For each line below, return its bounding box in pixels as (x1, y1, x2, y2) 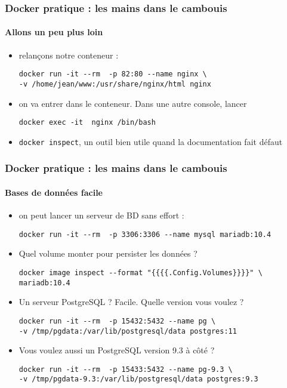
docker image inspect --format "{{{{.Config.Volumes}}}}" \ (18, 268, 263, 277)
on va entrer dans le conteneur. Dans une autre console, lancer (18, 97, 247, 109)
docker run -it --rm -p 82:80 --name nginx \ (18, 70, 207, 79)
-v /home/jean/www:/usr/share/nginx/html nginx (18, 79, 211, 88)
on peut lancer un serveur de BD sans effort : (18, 209, 184, 221)
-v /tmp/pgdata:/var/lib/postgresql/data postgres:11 (18, 327, 237, 335)
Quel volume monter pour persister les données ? (18, 247, 197, 260)
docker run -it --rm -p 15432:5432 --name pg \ (18, 316, 216, 325)
